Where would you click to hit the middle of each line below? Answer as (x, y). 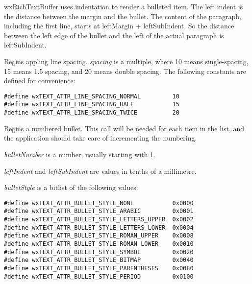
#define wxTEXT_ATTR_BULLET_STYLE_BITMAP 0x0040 (99, 260)
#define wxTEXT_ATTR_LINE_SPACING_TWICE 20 (92, 113)
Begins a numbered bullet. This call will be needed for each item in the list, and (124, 128)
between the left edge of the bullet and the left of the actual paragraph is (114, 35)
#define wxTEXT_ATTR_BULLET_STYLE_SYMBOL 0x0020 (99, 252)
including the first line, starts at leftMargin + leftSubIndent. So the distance (119, 26)
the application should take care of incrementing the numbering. (101, 138)
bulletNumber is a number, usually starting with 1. (80, 154)
